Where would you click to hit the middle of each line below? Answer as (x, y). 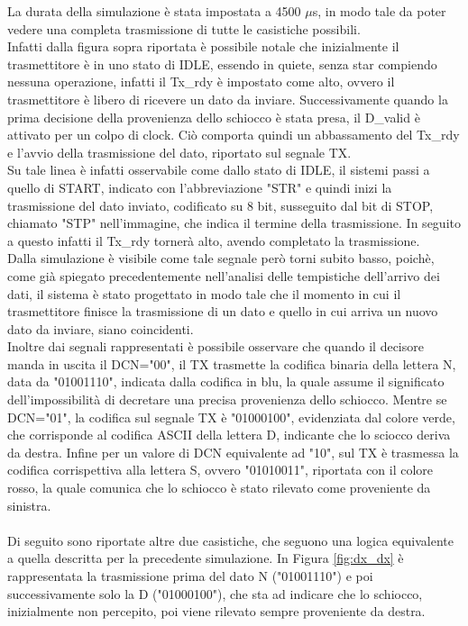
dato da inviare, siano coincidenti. (101, 328)
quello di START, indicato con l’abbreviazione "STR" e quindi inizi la (200, 187)
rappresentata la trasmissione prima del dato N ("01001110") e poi (190, 576)
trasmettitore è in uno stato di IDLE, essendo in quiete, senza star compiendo (222, 64)
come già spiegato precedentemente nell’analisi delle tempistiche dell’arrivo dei (224, 275)
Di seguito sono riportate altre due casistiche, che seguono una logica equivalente (230, 540)
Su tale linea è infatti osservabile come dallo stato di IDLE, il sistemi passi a (219, 170)
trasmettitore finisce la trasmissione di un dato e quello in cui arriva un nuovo (223, 311)
